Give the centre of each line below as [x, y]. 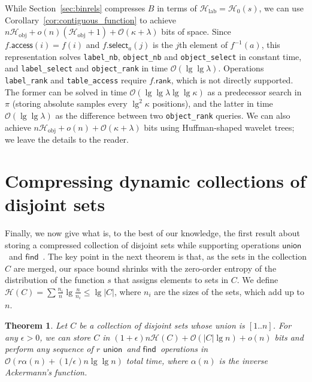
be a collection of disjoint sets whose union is [162, 325]
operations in [184, 349]
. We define [258, 280]
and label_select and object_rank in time [87, 68]
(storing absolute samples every [70, 103]
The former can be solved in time [66, 91]
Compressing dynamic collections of [155, 180]
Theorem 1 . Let [36, 325]
